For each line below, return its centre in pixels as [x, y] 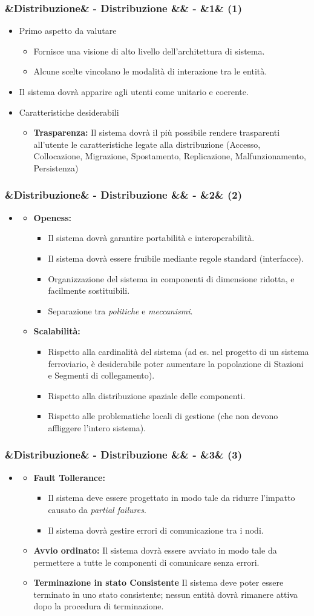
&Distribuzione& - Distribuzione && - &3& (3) [123, 455]
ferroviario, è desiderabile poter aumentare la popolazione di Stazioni [176, 363]
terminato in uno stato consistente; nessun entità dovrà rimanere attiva [166, 594]
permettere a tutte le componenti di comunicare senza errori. [146, 562]
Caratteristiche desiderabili [69, 112]
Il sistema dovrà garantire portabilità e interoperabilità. [151, 238]
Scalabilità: [57, 331]
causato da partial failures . [97, 509]
